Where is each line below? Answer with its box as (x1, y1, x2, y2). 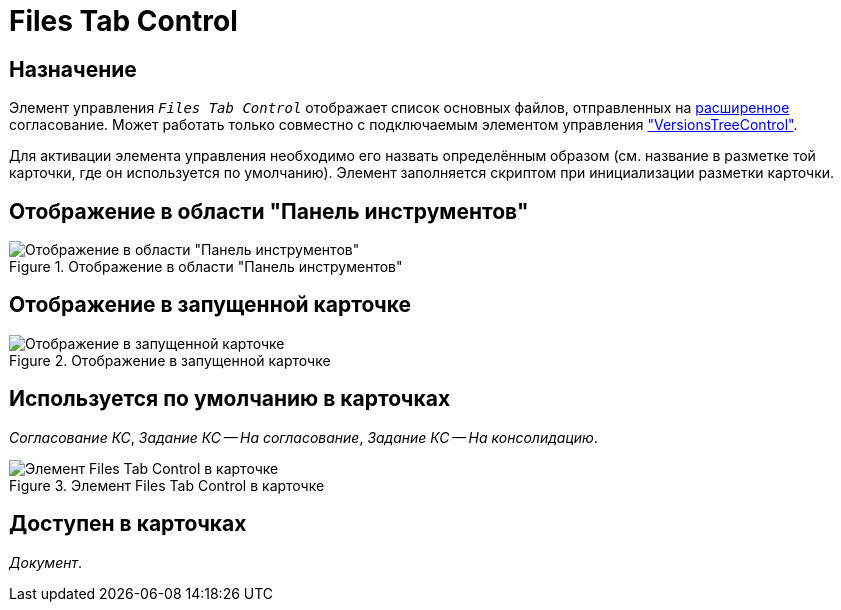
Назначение (9, 56, 137, 82)
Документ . (9, 553, 83, 571)
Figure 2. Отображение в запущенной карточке (9, 351, 331, 369)
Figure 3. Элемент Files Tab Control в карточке (9, 476, 325, 494)
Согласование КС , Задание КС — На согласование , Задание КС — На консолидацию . (9, 428, 598, 446)
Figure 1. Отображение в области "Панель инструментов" (9, 258, 403, 276)
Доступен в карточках (9, 511, 247, 537)
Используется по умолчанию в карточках (9, 386, 451, 412)
